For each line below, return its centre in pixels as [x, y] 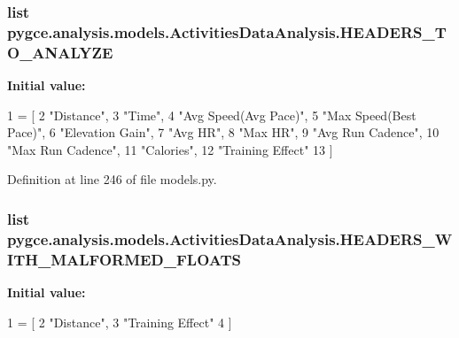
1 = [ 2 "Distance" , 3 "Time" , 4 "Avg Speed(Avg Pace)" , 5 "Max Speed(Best [212, 115]
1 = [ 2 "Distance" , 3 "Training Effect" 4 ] [120, 322]
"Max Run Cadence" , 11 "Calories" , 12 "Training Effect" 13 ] [170, 149]
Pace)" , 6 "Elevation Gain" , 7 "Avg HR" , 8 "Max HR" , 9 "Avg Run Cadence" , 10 [223, 132]
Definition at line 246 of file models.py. [112, 179]
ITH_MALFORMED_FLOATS [124, 259]
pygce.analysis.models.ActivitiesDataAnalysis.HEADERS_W [230, 238]
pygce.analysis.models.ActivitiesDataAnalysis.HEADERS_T [227, 31]
